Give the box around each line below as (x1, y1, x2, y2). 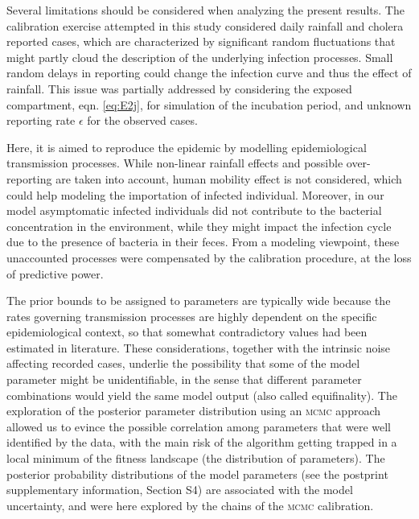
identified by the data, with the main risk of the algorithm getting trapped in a (6, 434, 397, 451)
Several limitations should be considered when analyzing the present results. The (6, 2, 405, 18)
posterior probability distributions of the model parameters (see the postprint (6, 465, 388, 482)
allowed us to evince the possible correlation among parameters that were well (6, 418, 392, 435)
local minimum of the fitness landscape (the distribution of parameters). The (6, 450, 385, 467)
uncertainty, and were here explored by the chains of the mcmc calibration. (6, 496, 374, 513)
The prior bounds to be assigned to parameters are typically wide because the (6, 292, 391, 309)
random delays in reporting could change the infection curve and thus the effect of (6, 64, 412, 81)
